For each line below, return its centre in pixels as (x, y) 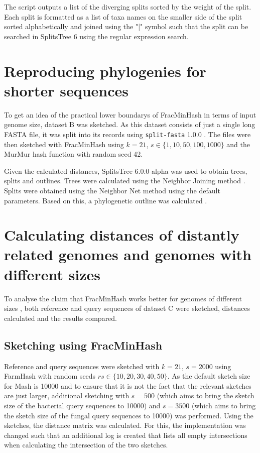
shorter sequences (67, 90)
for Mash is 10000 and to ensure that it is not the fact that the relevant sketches (128, 385)
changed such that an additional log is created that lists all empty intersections (126, 435)
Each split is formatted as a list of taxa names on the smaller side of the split (123, 16)
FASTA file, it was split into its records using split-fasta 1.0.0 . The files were (127, 134)
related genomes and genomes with (128, 254)
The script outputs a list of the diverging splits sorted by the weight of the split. (128, 7)
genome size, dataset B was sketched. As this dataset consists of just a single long (130, 124)
